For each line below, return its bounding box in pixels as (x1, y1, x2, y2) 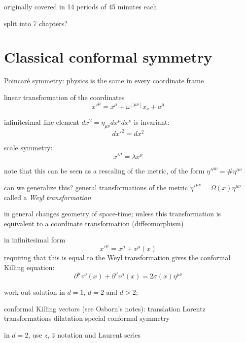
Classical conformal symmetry (4, 47, 212, 67)
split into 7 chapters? (4, 18, 68, 28)
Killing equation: (4, 262, 55, 273)
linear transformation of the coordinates (4, 92, 125, 102)
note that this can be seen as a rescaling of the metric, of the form (4, 166, 205, 176)
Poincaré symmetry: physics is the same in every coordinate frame (4, 75, 204, 86)
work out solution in (4, 287, 65, 297)
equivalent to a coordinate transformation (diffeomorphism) (4, 218, 184, 228)
